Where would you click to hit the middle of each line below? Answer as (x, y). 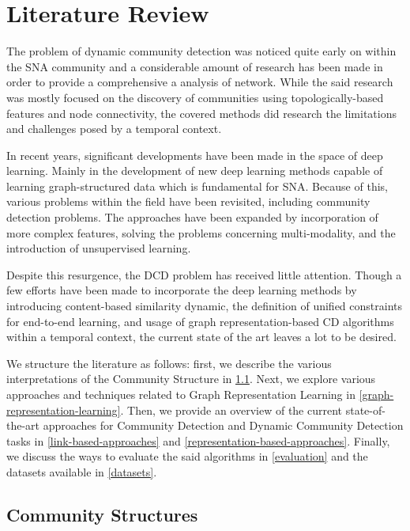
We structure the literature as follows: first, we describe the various (169, 363)
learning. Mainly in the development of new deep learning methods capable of (195, 171)
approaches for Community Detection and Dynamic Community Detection (223, 425)
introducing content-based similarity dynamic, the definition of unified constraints (204, 306)
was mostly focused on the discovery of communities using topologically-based (195, 97)
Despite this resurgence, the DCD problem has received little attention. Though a (204, 274)
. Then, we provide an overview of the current (231, 410)
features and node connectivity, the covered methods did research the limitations (201, 113)
